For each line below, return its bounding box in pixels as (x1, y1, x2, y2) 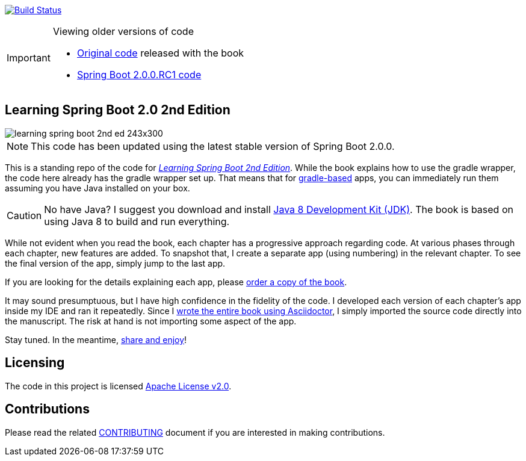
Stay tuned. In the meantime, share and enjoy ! (5, 334, 187, 345)
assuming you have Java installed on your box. (5, 182, 190, 193)
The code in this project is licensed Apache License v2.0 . (5, 380, 232, 391)
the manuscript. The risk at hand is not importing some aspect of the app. (5, 315, 297, 326)
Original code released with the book (76, 47, 244, 59)
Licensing (5, 355, 65, 371)
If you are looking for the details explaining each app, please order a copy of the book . (5, 276, 347, 287)
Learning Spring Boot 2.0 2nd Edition (5, 102, 231, 118)
